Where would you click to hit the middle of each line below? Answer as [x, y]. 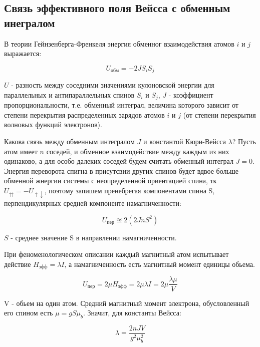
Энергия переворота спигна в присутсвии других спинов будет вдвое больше [121, 170]
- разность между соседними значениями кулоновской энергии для [113, 85]
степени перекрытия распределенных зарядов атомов [84, 114]
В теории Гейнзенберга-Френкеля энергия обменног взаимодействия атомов [119, 43]
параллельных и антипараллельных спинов [69, 94]
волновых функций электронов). [53, 124]
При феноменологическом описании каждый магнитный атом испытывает [116, 254]
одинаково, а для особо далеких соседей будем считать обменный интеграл [119, 161]
